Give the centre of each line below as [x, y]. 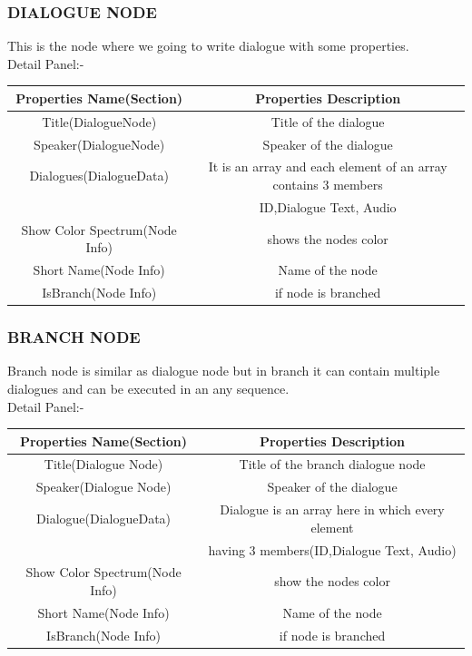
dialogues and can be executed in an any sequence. [148, 388]
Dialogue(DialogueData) [104, 518]
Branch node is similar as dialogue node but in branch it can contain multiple [224, 371]
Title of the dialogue [328, 121]
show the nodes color [332, 581]
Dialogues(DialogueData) [99, 176]
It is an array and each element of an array [328, 166]
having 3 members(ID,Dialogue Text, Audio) [332, 549]
